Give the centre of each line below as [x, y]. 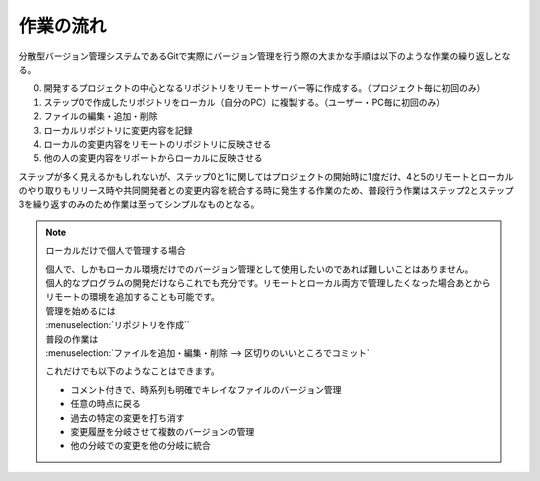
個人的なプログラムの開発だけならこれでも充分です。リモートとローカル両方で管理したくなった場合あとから [268, 283]
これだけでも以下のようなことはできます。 [132, 371]
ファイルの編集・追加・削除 [100, 116]
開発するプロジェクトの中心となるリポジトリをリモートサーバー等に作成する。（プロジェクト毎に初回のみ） [264, 88]
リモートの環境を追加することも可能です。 [132, 297]
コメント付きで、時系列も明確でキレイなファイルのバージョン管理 [206, 389]
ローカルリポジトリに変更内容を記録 [118, 130]
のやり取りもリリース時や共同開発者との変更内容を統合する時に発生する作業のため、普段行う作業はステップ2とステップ [266, 191]
